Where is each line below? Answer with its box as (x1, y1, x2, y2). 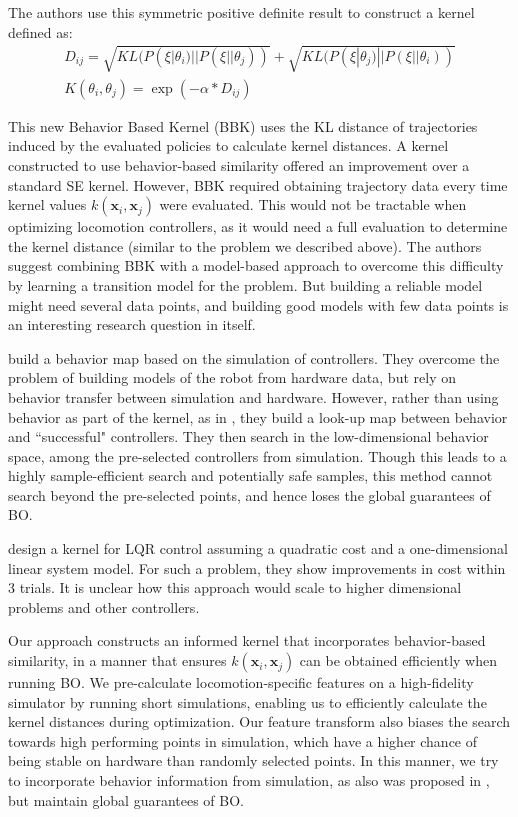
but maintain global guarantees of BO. (8, 789, 244, 810)
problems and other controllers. (8, 596, 200, 617)
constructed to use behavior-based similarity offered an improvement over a (8, 154, 470, 175)
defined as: (8, 21, 73, 42)
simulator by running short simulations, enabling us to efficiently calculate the (8, 691, 487, 712)
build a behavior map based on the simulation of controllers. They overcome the (8, 347, 500, 368)
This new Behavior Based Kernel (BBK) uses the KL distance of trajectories (8, 115, 478, 136)
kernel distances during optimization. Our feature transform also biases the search (8, 711, 511, 732)
